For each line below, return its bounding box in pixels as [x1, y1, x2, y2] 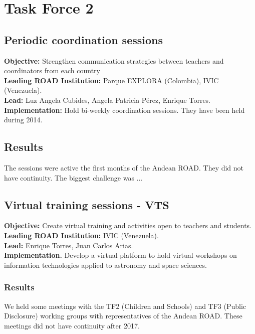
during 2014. [4, 114, 43, 125]
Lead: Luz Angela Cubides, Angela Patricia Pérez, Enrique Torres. [4, 94, 210, 105]
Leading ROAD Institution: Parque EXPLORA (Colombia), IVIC [4, 75, 219, 85]
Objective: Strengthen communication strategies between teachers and [4, 55, 224, 66]
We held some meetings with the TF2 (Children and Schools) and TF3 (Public [4, 300, 246, 311]
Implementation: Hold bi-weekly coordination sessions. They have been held [4, 104, 245, 115]
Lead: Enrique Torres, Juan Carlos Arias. [4, 240, 133, 250]
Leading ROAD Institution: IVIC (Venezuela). [4, 230, 159, 240]
